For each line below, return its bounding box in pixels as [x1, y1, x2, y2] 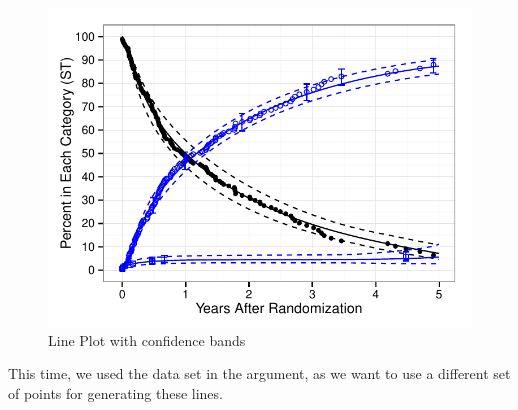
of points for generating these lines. [8, 383, 223, 404]
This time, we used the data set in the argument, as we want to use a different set [8, 363, 511, 384]
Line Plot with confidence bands [48, 329, 246, 350]
